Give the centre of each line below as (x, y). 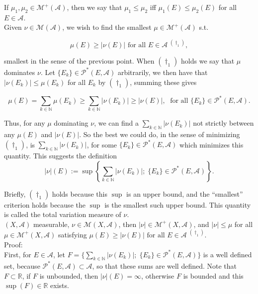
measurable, (51, 224)
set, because (22, 265)
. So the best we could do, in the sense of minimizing (160, 134)
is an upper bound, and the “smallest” (185, 193)
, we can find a (117, 123)
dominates (20, 72)
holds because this (80, 193)
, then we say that (94, 7)
